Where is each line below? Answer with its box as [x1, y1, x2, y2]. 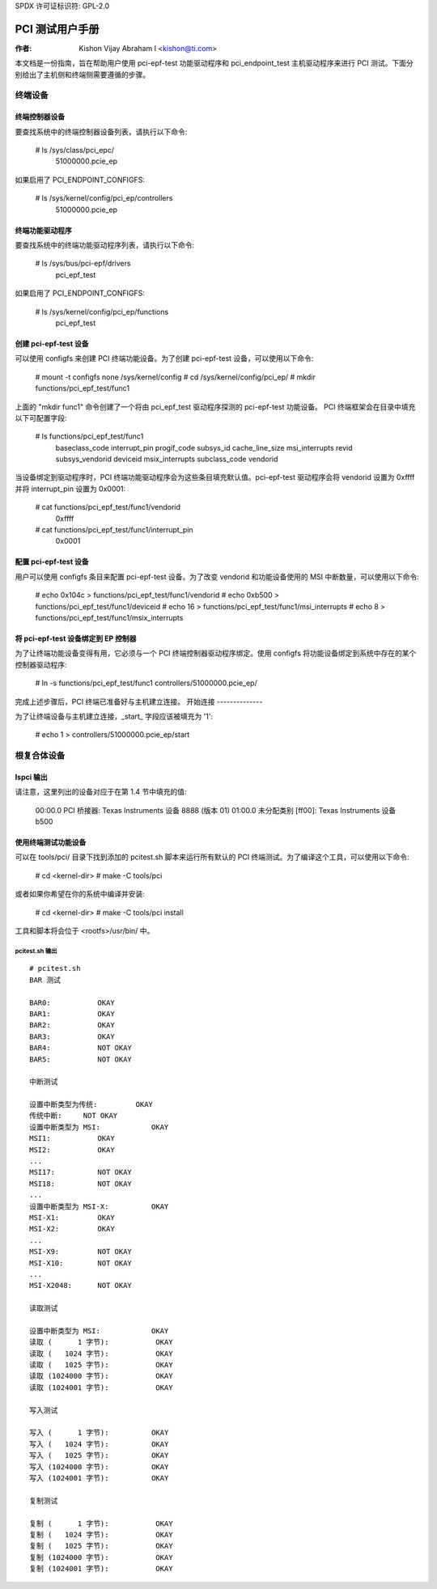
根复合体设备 [15, 750, 66, 761]
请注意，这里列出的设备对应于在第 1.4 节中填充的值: [15, 787, 187, 797]
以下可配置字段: [15, 413, 68, 422]
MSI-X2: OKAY [29, 1224, 115, 1234]
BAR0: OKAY [29, 998, 115, 1007]
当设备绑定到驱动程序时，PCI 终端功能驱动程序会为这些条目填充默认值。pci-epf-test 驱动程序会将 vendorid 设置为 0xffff [15, 472, 415, 482]
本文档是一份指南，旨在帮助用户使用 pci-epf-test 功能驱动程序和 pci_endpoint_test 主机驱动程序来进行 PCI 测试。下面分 [15, 58, 414, 68]
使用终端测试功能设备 [15, 837, 87, 847]
